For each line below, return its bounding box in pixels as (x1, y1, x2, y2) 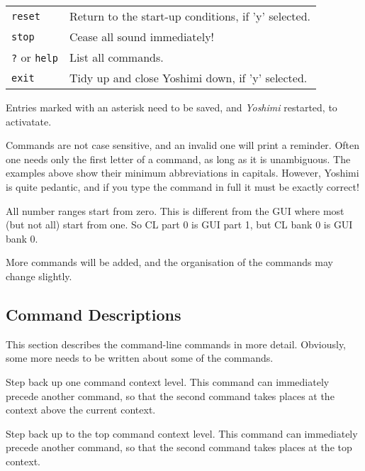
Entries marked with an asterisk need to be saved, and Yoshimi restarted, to (6, 100, 337, 114)
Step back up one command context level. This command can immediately (6, 374, 330, 389)
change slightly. (6, 268, 72, 283)
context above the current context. (6, 402, 156, 417)
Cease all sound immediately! (69, 28, 215, 45)
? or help (11, 49, 58, 65)
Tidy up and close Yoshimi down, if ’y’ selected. (69, 70, 308, 86)
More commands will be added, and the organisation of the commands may (6, 255, 333, 270)
